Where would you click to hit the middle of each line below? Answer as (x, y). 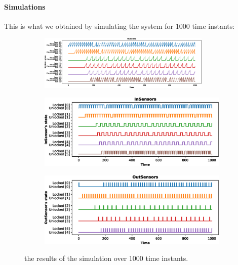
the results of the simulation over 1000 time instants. (106, 258)
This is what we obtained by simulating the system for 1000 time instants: (120, 26)
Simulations (25, 6)
